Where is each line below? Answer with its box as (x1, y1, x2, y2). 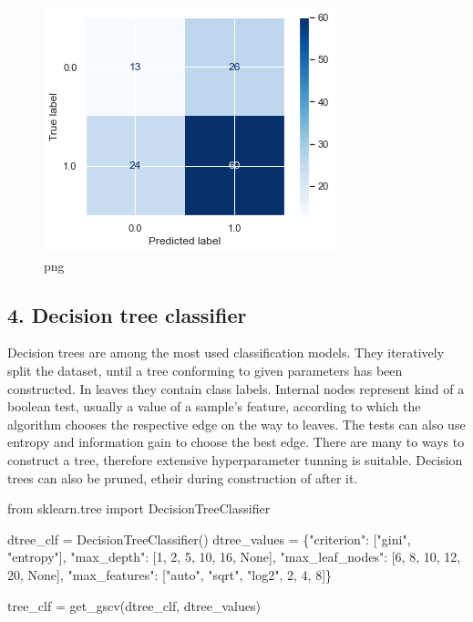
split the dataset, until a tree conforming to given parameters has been (7, 360, 403, 379)
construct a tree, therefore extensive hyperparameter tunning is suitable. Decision (7, 450, 463, 469)
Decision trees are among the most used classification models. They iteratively (7, 343, 445, 362)
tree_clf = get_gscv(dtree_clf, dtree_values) (7, 596, 261, 615)
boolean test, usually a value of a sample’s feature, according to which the (7, 397, 421, 416)
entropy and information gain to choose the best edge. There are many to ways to (7, 432, 465, 451)
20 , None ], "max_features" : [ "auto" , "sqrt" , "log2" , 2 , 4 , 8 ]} (7, 565, 333, 584)
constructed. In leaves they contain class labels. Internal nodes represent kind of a (7, 378, 465, 398)
